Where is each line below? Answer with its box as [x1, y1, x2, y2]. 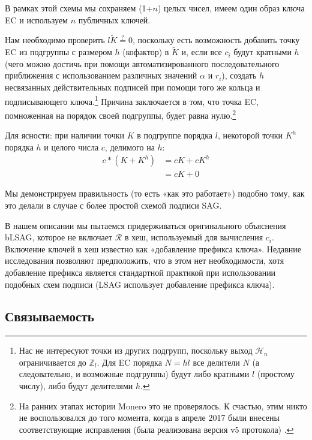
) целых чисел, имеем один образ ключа [157, 2, 305, 14]
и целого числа [44, 140, 99, 153]
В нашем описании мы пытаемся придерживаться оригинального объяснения [5, 219, 286, 231]
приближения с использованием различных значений [5, 69, 197, 82]
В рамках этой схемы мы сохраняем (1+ [5, 2, 153, 14]
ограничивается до [19, 355, 86, 368]
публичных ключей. [78, 13, 151, 26]
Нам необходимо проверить [5, 34, 105, 46]
